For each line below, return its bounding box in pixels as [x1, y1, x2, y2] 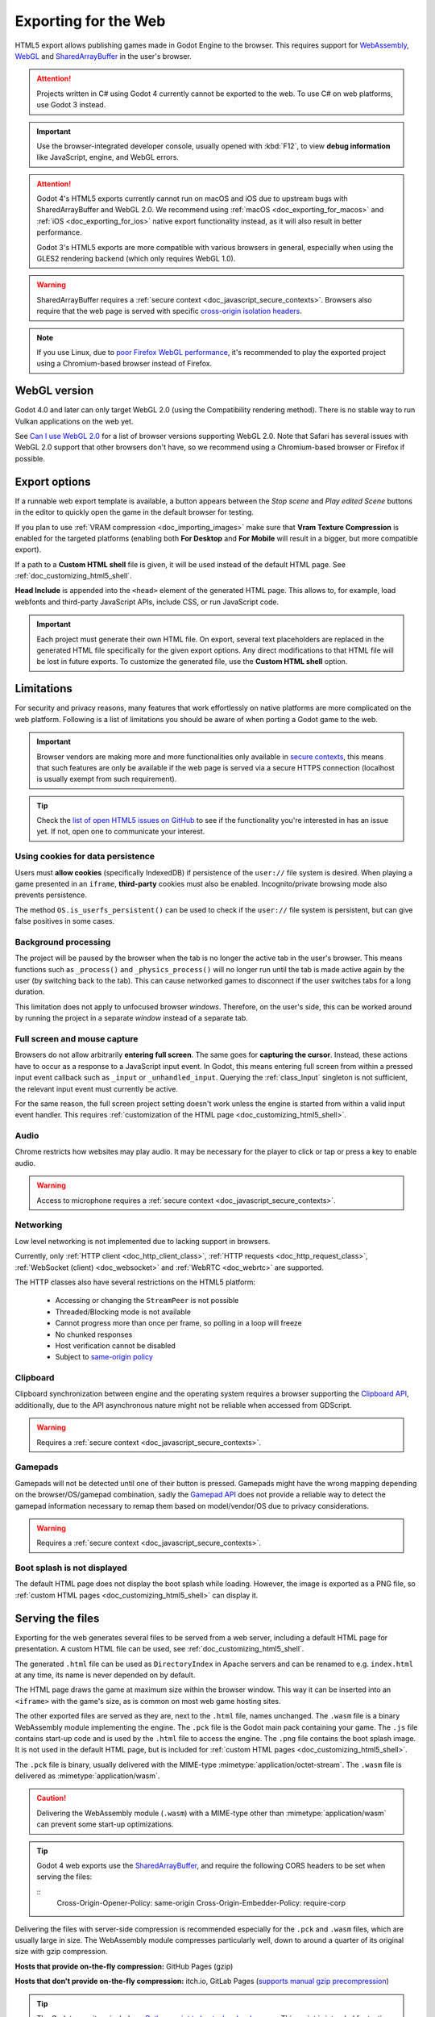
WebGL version [14, 384, 94, 398]
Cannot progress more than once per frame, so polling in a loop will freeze [55, 1318, 302, 1328]
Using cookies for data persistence [14, 851, 155, 862]
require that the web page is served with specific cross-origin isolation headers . [36, 307, 302, 316]
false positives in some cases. [14, 917, 115, 926]
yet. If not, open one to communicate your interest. [36, 827, 205, 837]
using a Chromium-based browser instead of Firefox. [36, 359, 213, 369]
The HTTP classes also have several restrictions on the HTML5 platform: [14, 1277, 256, 1287]
